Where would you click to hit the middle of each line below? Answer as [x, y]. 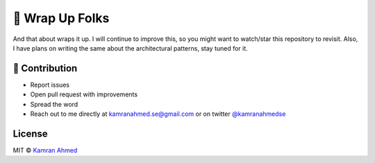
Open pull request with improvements [84, 94]
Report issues [50, 85]
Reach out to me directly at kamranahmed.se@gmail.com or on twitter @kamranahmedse [158, 114]
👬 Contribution [45, 68]
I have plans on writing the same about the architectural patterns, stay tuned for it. [130, 48]
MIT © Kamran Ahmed [45, 150]
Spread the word [54, 104]
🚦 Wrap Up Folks [61, 18]
